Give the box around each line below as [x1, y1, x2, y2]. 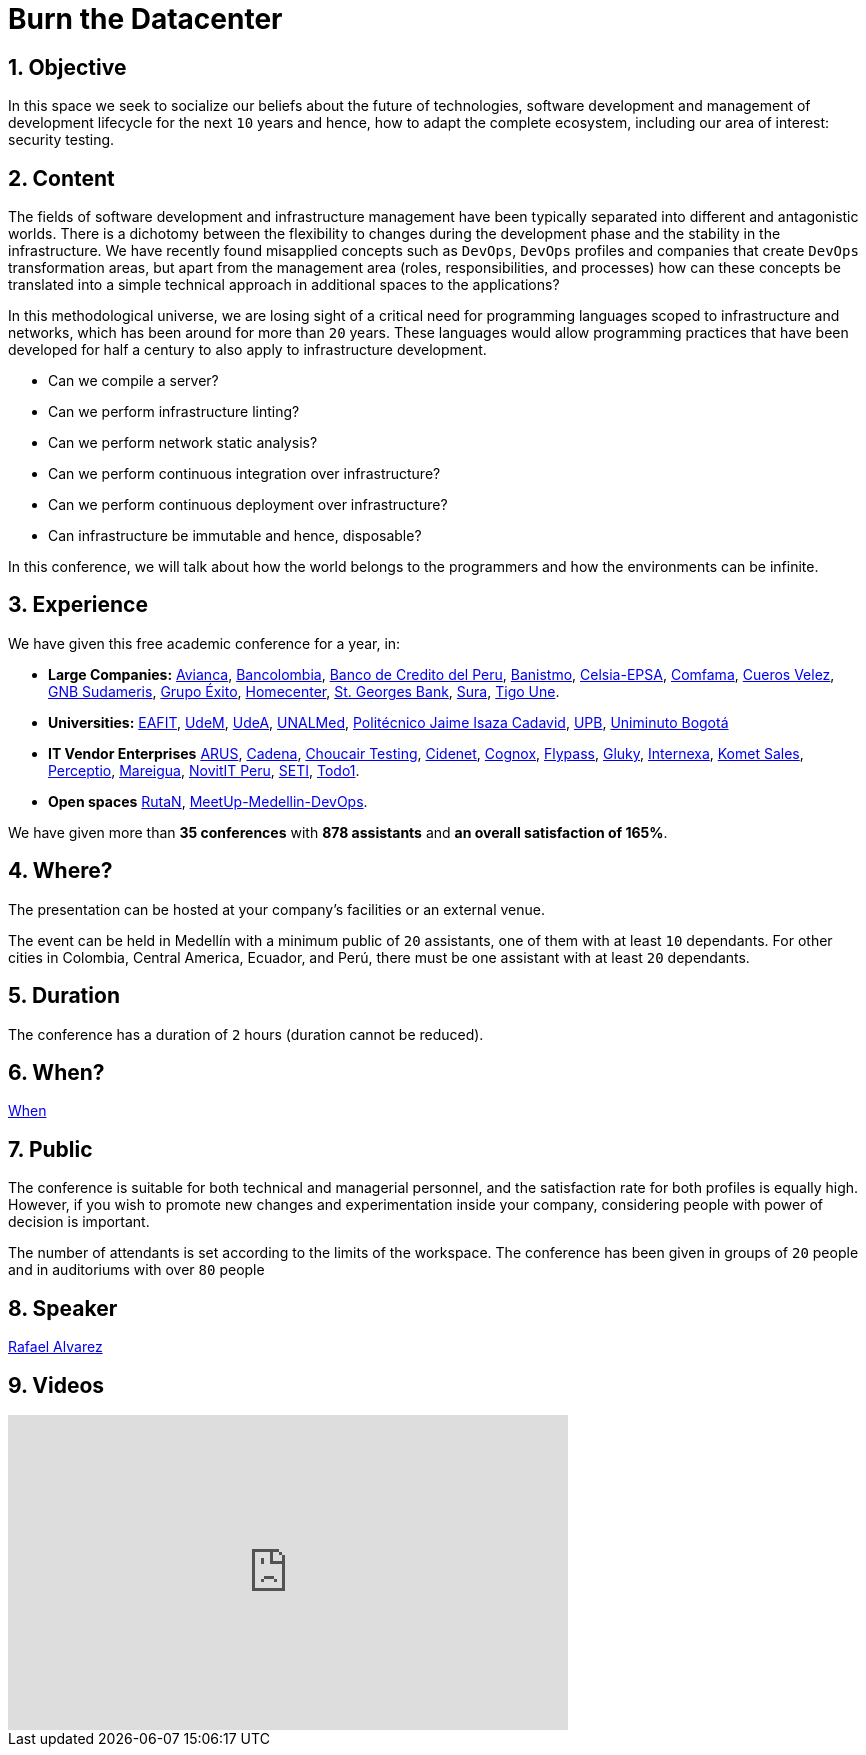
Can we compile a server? [48, 372, 219, 390]
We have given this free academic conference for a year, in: [8, 634, 401, 652]
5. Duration [8, 983, 120, 1009]
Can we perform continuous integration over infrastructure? [48, 465, 441, 483]
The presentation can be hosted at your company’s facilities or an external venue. [8, 900, 546, 918]
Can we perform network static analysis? [48, 434, 318, 452]
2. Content [8, 165, 115, 191]
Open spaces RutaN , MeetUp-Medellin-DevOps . [48, 792, 368, 810]
